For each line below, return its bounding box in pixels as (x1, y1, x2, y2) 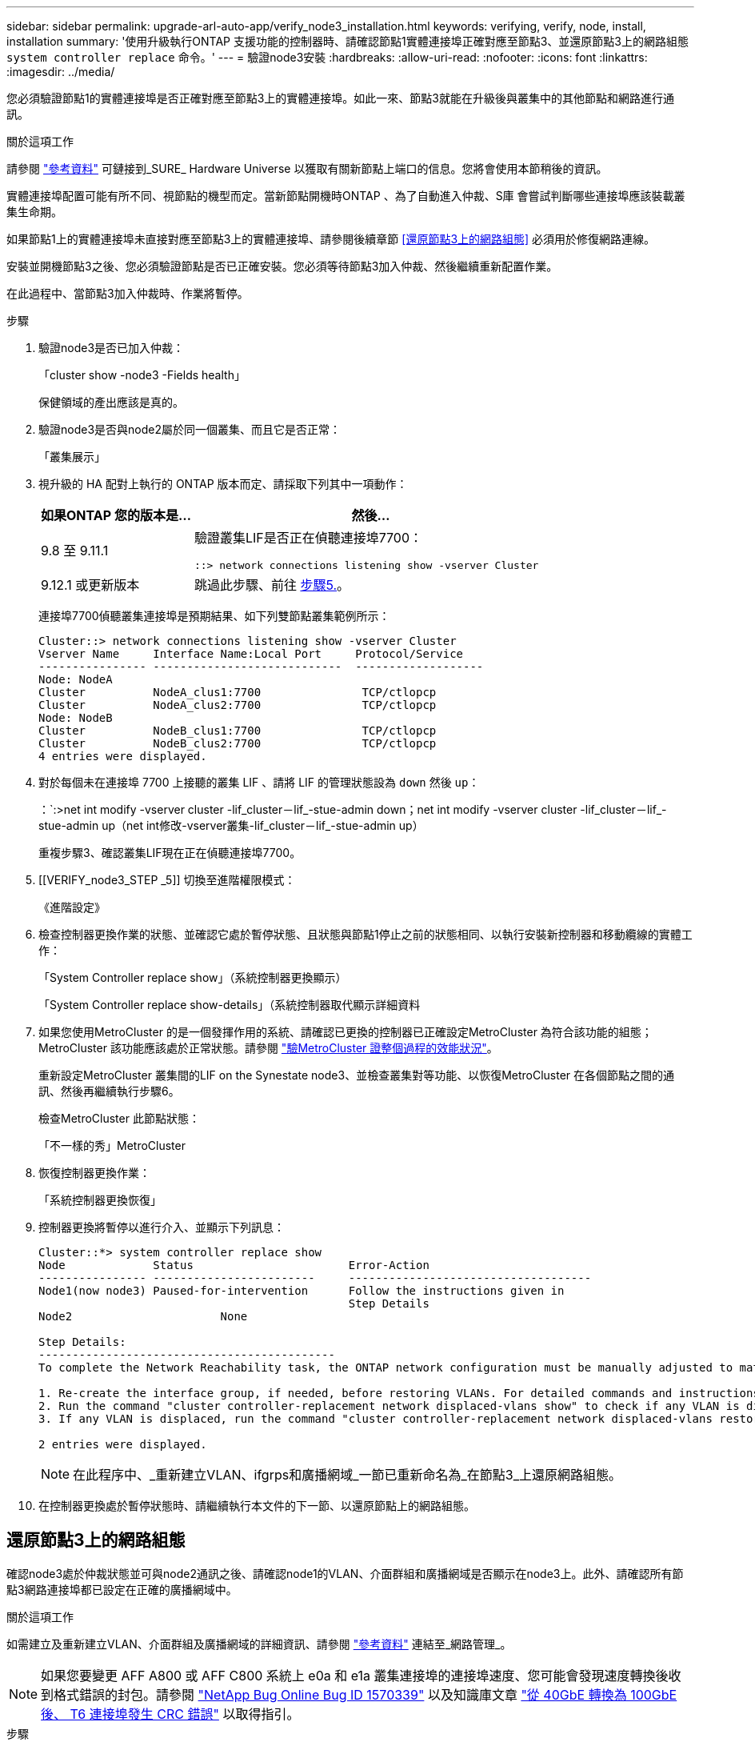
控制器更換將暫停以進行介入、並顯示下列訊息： (38, 1220, 285, 1234)
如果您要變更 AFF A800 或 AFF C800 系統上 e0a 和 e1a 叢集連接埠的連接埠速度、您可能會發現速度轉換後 (41, 1667, 669, 1684)
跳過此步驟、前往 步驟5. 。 (194, 577, 350, 593)
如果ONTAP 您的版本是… (41, 507, 191, 523)
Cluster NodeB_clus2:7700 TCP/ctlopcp (38, 737, 437, 750)
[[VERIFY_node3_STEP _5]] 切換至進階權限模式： (38, 873, 296, 887)
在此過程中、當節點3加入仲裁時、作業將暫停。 (6, 286, 249, 300)
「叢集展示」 (38, 450, 106, 463)
